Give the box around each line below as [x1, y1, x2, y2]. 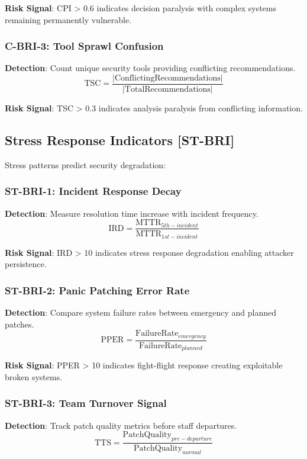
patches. [5, 317, 34, 330]
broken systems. [5, 370, 63, 383]
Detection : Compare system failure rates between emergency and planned [5, 306, 277, 319]
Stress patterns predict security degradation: [5, 158, 166, 171]
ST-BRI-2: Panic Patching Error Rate [5, 283, 190, 297]
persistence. [5, 258, 47, 270]
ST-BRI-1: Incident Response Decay [5, 184, 182, 198]
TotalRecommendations [124, 85, 211, 94]
